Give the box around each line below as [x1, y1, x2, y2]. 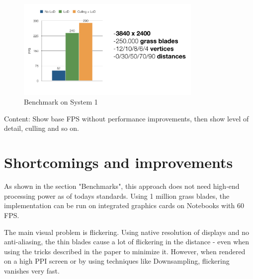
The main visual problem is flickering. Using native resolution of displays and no [4, 226, 249, 237]
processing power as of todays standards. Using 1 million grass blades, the [4, 190, 230, 201]
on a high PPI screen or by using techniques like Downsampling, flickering [4, 256, 230, 266]
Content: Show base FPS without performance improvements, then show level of [4, 113, 249, 123]
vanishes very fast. [4, 265, 60, 276]
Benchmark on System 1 [24, 97, 98, 107]
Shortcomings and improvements [4, 152, 233, 172]
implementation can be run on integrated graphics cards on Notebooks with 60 [4, 200, 245, 211]
